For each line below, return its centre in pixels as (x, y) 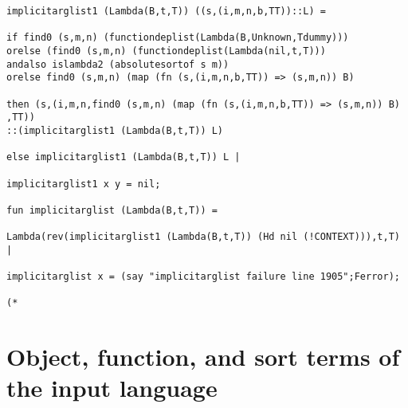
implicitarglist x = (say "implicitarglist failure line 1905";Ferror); (203, 277)
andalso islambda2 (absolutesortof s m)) (118, 64)
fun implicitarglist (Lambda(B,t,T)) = (112, 210)
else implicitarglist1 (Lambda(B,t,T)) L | (124, 157)
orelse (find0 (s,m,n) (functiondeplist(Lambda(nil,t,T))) (166, 51)
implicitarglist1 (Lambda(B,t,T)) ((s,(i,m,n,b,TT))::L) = (166, 11)
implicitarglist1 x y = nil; (84, 184)
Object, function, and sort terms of (203, 357)
